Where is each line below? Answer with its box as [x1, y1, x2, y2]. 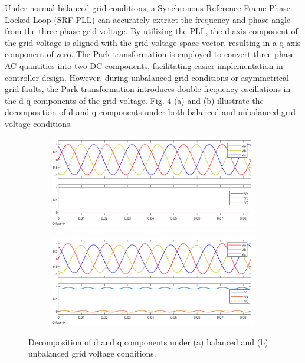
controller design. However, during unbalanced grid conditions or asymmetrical [5, 71, 289, 83]
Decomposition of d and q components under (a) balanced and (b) [28, 335, 268, 348]
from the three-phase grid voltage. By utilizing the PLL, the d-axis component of [5, 25, 298, 37]
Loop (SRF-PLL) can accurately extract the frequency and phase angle [32, 13, 291, 25]
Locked [5, 13, 30, 25]
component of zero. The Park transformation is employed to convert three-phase [5, 48, 295, 60]
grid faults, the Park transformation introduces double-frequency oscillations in [5, 83, 291, 95]
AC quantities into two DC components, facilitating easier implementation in [5, 59, 283, 71]
